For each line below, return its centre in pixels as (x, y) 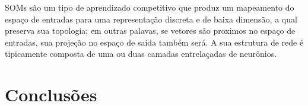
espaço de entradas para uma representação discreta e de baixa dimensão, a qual (151, 19)
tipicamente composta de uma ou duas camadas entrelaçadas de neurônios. (141, 54)
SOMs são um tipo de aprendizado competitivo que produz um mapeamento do (150, 7)
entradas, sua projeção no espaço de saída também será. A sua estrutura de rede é (154, 42)
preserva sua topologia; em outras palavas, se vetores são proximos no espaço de (150, 30)
